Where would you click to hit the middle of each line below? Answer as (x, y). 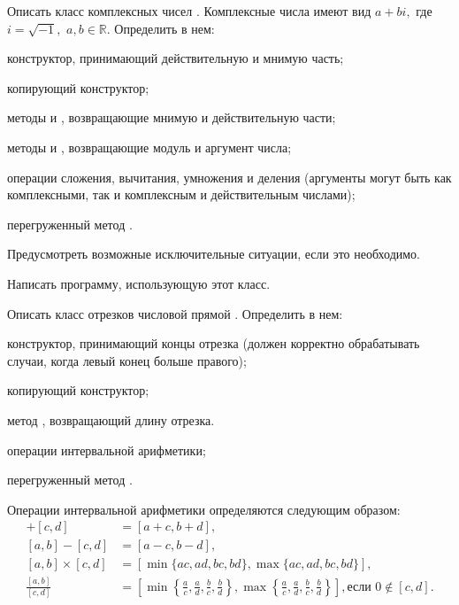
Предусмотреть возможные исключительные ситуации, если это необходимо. (214, 254)
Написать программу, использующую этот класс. (139, 283)
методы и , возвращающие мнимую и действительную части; (172, 117)
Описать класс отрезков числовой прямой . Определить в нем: (175, 313)
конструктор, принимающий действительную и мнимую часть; (176, 58)
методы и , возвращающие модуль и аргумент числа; (149, 147)
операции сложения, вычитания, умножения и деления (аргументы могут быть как (229, 177)
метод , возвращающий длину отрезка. (111, 419)
